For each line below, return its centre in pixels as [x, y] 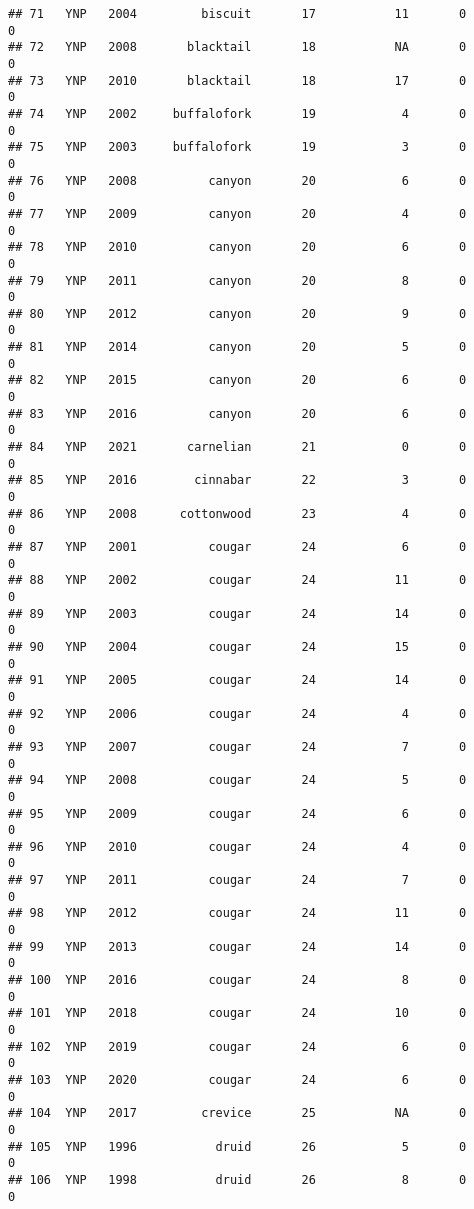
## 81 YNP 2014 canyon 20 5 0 [237, 347]
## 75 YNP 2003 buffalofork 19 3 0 [237, 147]
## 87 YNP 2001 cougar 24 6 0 [237, 547]
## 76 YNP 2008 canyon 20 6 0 [237, 180]
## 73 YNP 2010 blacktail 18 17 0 [237, 80]
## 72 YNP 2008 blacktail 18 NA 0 [237, 47]
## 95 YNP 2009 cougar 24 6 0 [237, 813]
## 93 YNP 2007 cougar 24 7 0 [237, 746]
